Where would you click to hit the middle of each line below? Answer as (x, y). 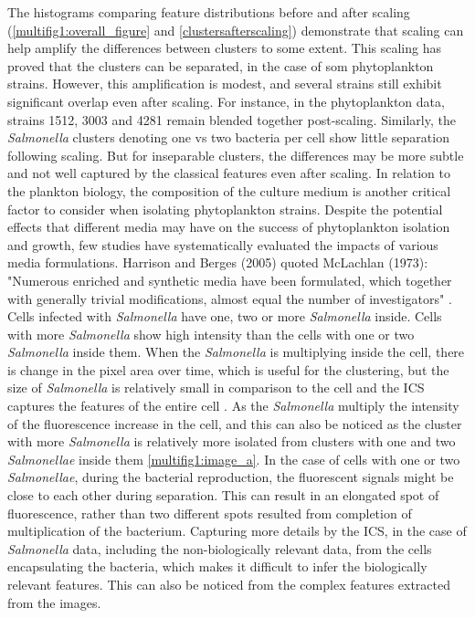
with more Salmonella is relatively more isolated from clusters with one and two (232, 441)
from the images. (54, 602)
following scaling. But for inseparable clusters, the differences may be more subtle (236, 155)
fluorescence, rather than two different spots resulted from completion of (210, 513)
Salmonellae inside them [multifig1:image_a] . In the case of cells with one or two (234, 459)
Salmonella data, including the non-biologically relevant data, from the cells (220, 548)
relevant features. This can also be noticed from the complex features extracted (229, 584)
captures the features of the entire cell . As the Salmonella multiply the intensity (233, 406)
